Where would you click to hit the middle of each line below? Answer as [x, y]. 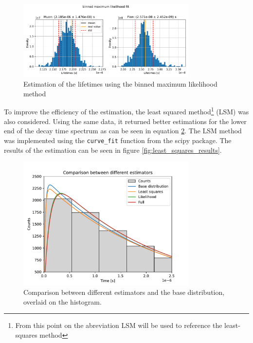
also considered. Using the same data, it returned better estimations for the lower [125, 121]
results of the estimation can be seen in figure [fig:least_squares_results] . [113, 150]
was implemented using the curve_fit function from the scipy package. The [118, 140]
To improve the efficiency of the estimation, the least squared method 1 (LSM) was [126, 111]
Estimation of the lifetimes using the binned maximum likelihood [120, 84]
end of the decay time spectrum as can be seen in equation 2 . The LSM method [123, 131]
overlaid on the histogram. [63, 301]
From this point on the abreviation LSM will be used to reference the [119, 325]
